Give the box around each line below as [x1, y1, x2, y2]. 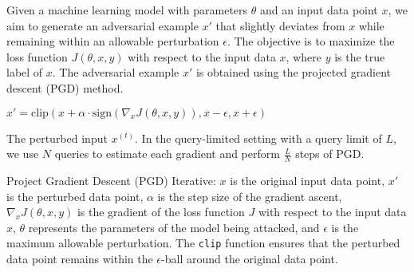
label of [6, 64, 43, 81]
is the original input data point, [230, 171, 385, 188]
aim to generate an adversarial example [6, 17, 199, 34]
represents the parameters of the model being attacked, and [28, 219, 320, 235]
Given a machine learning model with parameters [6, 2, 248, 18]
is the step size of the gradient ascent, [157, 187, 342, 204]
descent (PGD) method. [6, 79, 124, 96]
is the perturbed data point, [6, 187, 144, 204]
